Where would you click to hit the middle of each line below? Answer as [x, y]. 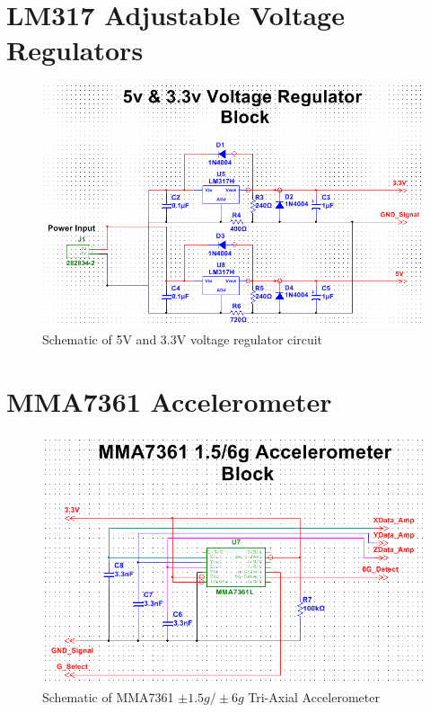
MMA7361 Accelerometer [169, 401]
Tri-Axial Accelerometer [314, 696]
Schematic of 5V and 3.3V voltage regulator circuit [183, 339]
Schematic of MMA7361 [108, 696]
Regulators [75, 50]
